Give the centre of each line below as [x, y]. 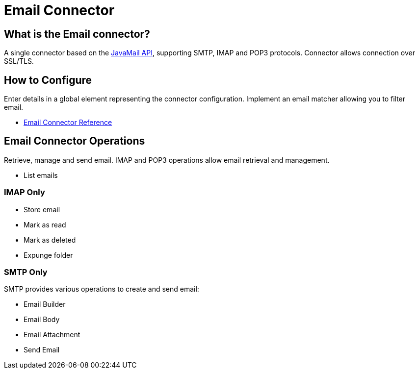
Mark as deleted [50, 240]
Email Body [42, 320]
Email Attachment [52, 335]
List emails [41, 175]
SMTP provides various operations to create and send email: [102, 289]
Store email [42, 209]
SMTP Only [26, 272]
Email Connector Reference [68, 123]
